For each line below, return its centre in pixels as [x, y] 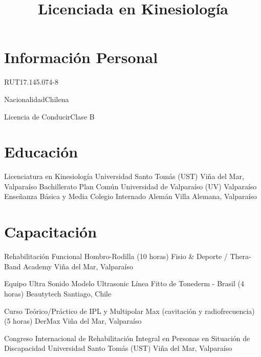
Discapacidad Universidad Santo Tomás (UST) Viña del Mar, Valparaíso [118, 348]
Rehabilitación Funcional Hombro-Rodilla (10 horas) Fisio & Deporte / [116, 256]
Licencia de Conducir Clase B [49, 116]
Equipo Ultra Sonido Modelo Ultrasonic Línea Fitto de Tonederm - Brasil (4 [124, 283]
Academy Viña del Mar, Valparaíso [78, 266]
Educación [41, 152]
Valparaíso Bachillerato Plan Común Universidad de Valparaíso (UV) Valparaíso [130, 186]
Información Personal [81, 57]
